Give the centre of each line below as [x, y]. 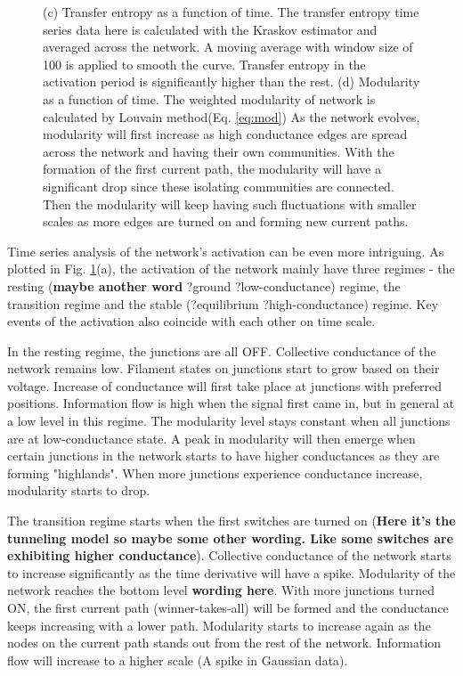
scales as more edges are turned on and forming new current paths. [226, 221]
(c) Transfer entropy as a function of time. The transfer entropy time [231, 12]
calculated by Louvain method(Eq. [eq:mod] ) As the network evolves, [231, 116]
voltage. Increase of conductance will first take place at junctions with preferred [225, 385]
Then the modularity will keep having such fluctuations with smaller [230, 204]
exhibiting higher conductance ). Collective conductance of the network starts [229, 555]
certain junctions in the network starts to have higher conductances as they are [223, 456]
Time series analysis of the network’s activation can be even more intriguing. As [226, 251]
